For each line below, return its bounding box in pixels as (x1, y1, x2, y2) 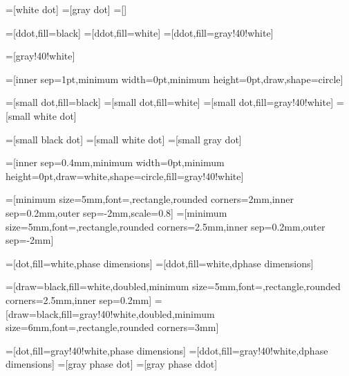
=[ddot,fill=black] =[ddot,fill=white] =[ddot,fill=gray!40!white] (6, 25, 274, 39)
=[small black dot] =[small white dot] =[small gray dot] (6, 132, 242, 146)
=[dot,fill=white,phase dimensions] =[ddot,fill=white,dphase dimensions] (6, 256, 314, 270)
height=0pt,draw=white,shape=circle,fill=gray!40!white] (6, 168, 244, 183)
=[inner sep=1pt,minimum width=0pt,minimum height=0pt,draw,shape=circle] (6, 71, 343, 86)
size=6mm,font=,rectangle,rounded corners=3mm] (6, 320, 219, 334)
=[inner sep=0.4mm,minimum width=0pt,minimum (6, 155, 225, 170)
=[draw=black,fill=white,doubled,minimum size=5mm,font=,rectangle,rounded (6, 279, 341, 294)
